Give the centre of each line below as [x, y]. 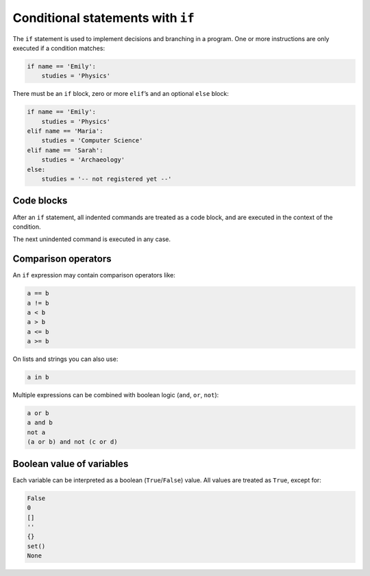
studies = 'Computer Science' [92, 141]
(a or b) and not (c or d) [72, 442]
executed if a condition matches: [59, 48]
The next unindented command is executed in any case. [92, 239]
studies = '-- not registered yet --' [107, 179]
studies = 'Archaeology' [83, 160]
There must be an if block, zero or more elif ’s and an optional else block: [121, 94]
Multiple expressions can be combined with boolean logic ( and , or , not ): [116, 395]
